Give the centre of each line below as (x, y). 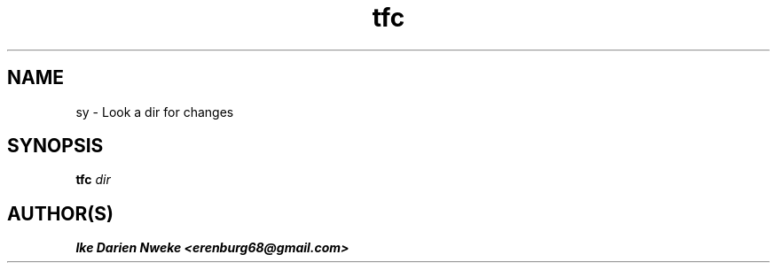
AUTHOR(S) (60, 213)
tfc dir (93, 180)
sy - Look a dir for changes (155, 112)
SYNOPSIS (55, 146)
